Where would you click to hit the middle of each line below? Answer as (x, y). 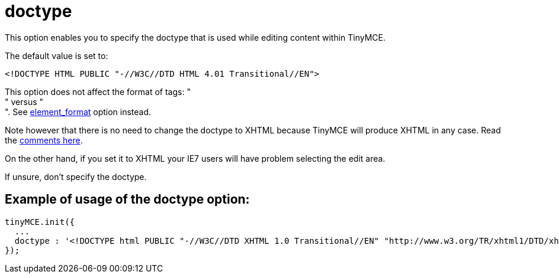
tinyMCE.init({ (40, 222)
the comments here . (44, 140)
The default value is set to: (57, 55)
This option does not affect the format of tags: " (98, 91)
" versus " (24, 102)
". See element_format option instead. (78, 112)
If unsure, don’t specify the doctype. (76, 176)
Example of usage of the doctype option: (127, 199)
